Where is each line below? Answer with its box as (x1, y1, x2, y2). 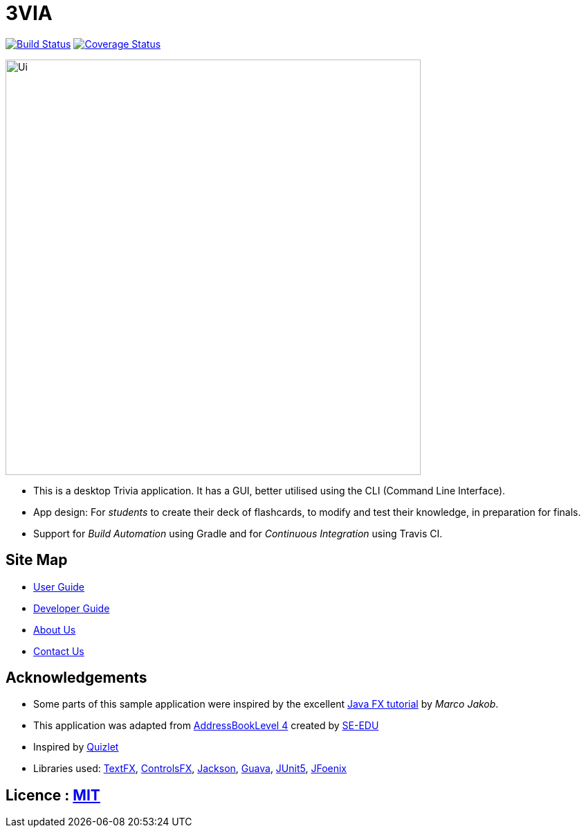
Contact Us (33, 645, 84, 657)
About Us (33, 623, 76, 636)
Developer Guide (33, 602, 110, 614)
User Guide (33, 580, 85, 593)
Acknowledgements (6, 669, 147, 687)
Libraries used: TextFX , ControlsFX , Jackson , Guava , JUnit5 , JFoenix (33, 762, 347, 775)
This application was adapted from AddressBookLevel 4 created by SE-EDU (33, 719, 379, 732)
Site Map (6, 551, 68, 569)
